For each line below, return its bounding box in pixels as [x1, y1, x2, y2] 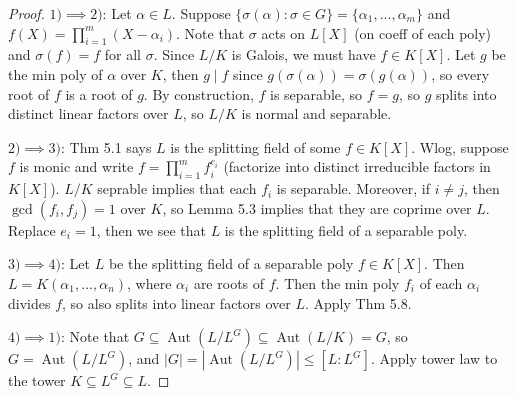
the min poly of [8, 63, 103, 84]
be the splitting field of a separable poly [108, 253, 354, 274]
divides [8, 292, 51, 313]
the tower [8, 370, 66, 391]
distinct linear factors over [8, 103, 169, 124]
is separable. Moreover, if [276, 178, 430, 199]
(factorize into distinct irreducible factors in [223, 156, 491, 177]
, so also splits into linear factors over [62, 292, 291, 313]
